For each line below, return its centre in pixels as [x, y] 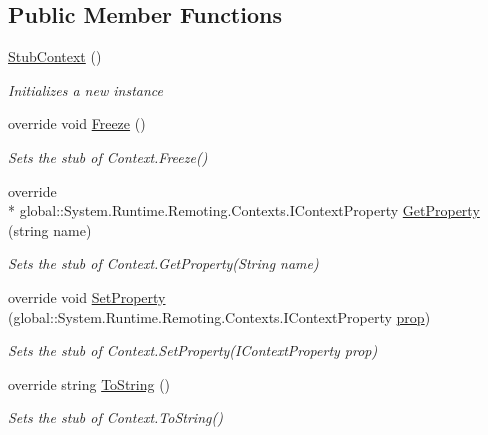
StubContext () [55, 56]
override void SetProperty [87, 296]
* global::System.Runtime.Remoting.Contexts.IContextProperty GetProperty [244, 210]
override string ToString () [89, 383]
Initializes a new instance [85, 89]
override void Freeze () [77, 123]
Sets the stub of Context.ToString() [115, 417]
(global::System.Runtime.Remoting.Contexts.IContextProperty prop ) [219, 316]
